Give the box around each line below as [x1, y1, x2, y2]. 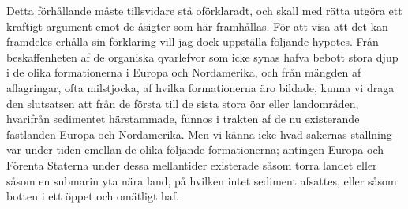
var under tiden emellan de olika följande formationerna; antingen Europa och [6, 141, 384, 158]
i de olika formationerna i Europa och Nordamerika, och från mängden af [6, 64, 361, 80]
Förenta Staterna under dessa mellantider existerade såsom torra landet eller [6, 156, 377, 173]
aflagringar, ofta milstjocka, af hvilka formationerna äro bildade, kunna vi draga [6, 79, 395, 95]
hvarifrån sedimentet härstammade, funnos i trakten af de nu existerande [6, 110, 360, 127]
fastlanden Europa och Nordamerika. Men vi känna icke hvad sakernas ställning [6, 125, 392, 142]
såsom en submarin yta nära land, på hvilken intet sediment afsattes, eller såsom [6, 172, 397, 188]
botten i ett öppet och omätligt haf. [6, 188, 179, 204]
